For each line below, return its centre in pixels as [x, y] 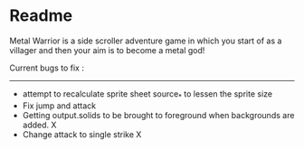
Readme [41, 16]
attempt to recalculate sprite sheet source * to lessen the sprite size [147, 94]
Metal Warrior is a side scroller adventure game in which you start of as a [146, 41]
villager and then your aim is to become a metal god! [107, 50]
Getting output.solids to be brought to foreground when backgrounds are [158, 115]
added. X [39, 125]
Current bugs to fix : [47, 68]
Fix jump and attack [59, 106]
